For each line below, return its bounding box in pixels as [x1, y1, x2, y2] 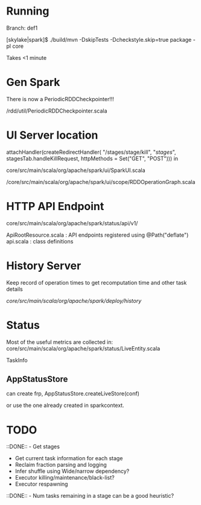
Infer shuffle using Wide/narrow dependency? [14, 467, 130, 475]
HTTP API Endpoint [6, 200, 104, 213]
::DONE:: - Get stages [6, 443, 60, 451]
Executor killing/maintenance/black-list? [14, 474, 115, 481]
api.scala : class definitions [6, 237, 74, 245]
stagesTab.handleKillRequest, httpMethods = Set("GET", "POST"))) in [6, 154, 179, 162]
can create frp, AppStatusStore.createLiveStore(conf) [6, 390, 140, 397]
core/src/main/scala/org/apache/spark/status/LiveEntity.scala [6, 345, 161, 352]
